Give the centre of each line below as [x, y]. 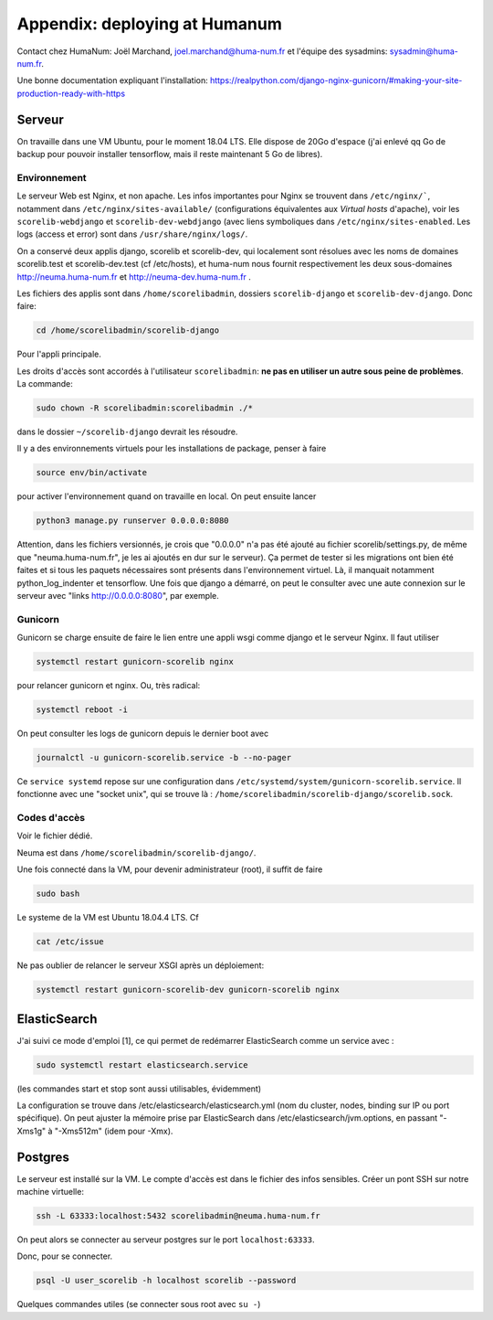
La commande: [45, 384]
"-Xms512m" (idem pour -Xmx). [114, 1131]
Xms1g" [31, 1131]
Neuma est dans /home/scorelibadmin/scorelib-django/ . [136, 852]
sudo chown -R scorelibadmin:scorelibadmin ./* [144, 408]
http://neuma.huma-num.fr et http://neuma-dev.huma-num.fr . [134, 277]
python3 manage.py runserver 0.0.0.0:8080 [132, 521]
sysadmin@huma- [424, 51]
